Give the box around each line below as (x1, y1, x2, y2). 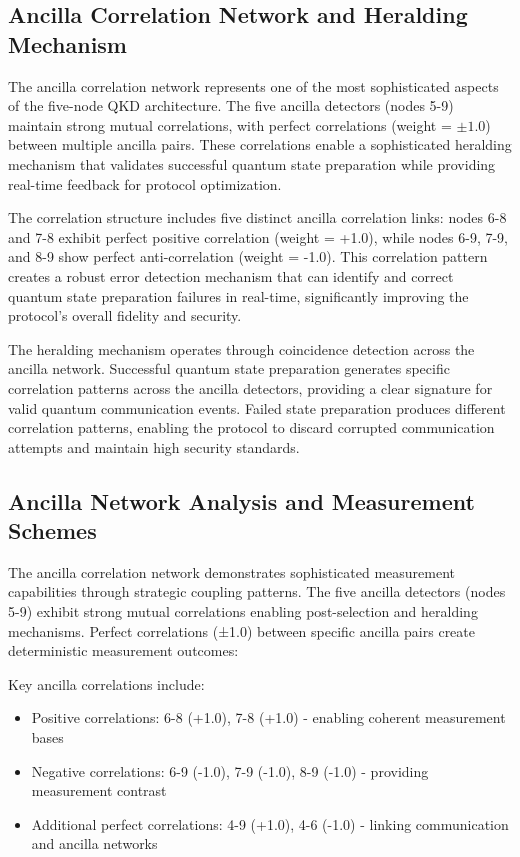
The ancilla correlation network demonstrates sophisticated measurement (8, 561, 455, 582)
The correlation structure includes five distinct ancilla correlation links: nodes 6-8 (8, 207, 507, 228)
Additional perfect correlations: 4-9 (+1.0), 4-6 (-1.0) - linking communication (31, 813, 509, 834)
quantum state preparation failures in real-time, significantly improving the (8, 285, 469, 306)
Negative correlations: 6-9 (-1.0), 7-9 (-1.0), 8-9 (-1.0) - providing (31, 760, 429, 781)
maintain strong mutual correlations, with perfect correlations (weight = (8, 114, 452, 135)
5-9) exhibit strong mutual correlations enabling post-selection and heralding (8, 601, 478, 622)
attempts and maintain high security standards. (8, 436, 300, 457)
